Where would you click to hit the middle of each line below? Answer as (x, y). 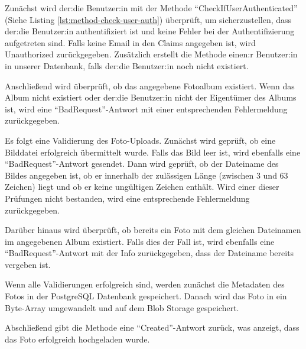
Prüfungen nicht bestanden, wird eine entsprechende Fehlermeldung (127, 198)
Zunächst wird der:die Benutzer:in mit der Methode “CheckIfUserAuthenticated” (151, 8)
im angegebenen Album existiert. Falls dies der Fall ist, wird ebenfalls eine (140, 241)
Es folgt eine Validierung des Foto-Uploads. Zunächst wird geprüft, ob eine (140, 140)
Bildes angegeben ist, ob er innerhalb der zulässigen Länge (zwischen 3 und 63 (147, 175)
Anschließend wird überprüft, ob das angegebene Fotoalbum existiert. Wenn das (150, 85)
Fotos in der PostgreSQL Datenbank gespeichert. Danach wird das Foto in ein (146, 296)
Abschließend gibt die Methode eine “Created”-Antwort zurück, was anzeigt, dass (152, 327)
